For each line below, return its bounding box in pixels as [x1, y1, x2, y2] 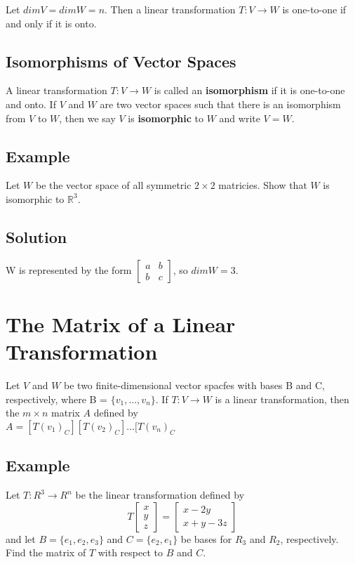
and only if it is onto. [6, 15, 97, 30]
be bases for [180, 531, 232, 546]
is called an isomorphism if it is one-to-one [154, 83, 345, 98]
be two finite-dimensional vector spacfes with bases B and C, [64, 378, 326, 393]
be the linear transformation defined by [75, 487, 245, 502]
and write [219, 110, 260, 125]
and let [6, 531, 36, 546]
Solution [6, 225, 67, 247]
